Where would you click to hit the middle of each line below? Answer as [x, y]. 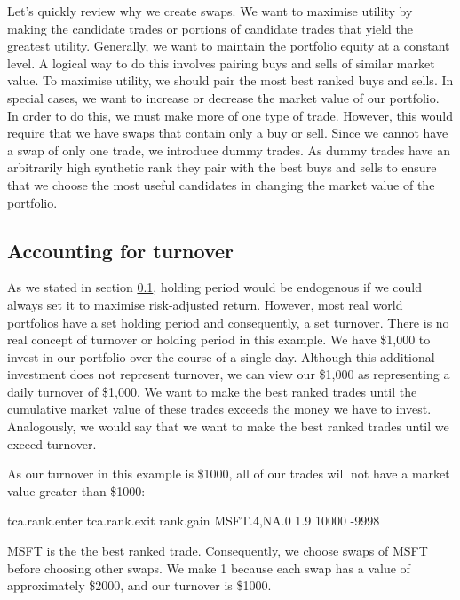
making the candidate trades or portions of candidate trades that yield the [210, 28]
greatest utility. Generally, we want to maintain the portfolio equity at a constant [229, 46]
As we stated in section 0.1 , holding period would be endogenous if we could [215, 287]
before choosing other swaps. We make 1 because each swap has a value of [209, 568]
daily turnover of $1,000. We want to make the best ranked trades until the [212, 391]
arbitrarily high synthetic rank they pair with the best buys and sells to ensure [222, 167]
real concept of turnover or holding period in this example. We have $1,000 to [219, 339]
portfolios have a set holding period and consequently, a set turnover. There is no [228, 322]
